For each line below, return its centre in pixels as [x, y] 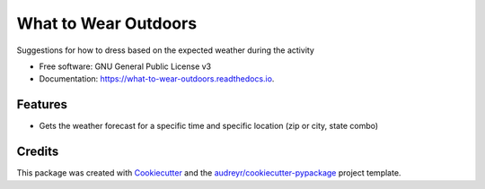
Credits [38, 152]
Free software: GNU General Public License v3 [125, 66]
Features [42, 104]
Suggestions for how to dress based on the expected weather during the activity [165, 50]
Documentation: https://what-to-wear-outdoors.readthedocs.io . [157, 79]
